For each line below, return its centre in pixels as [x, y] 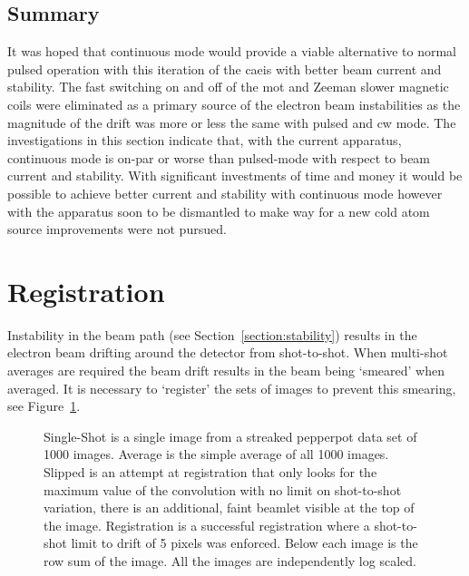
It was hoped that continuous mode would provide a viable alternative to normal [232, 51]
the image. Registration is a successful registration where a [207, 525]
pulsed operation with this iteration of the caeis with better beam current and [225, 68]
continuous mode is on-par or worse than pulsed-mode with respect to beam [219, 157]
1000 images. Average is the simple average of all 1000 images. [216, 454]
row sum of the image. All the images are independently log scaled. [230, 560]
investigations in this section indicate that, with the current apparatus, [205, 140]
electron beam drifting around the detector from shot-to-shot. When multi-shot [228, 352]
